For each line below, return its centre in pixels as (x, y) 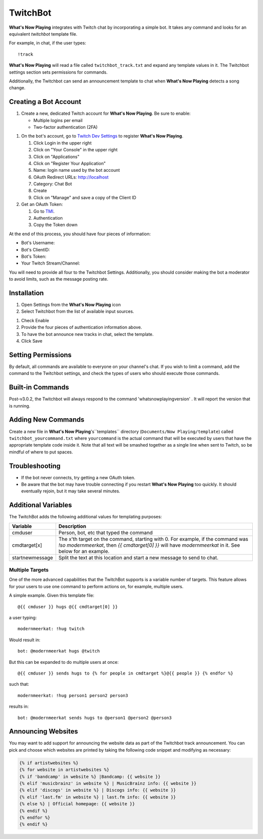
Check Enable (35, 320)
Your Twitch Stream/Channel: (51, 263)
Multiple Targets (29, 570)
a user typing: (23, 618)
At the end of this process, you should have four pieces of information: (80, 234)
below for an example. (84, 551)
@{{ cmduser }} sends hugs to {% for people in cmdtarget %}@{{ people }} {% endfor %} (126, 673)
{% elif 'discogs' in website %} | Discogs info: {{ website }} (98, 790)
